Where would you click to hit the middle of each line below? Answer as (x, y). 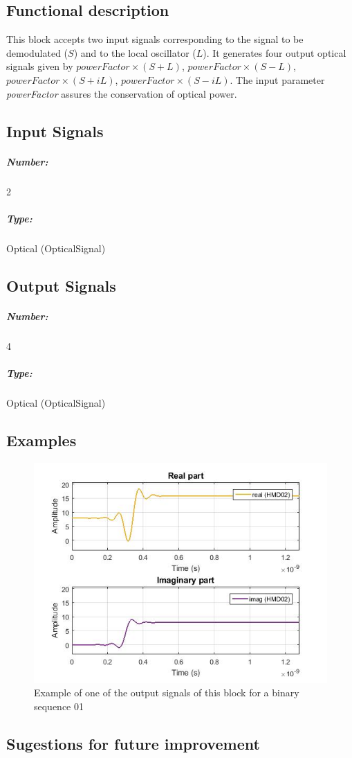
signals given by (40, 66)
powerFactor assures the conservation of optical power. (122, 93)
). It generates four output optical (275, 52)
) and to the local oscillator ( (135, 52)
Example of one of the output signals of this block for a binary (167, 693)
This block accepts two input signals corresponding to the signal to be (155, 39)
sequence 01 (59, 706)
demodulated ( (37, 52)
